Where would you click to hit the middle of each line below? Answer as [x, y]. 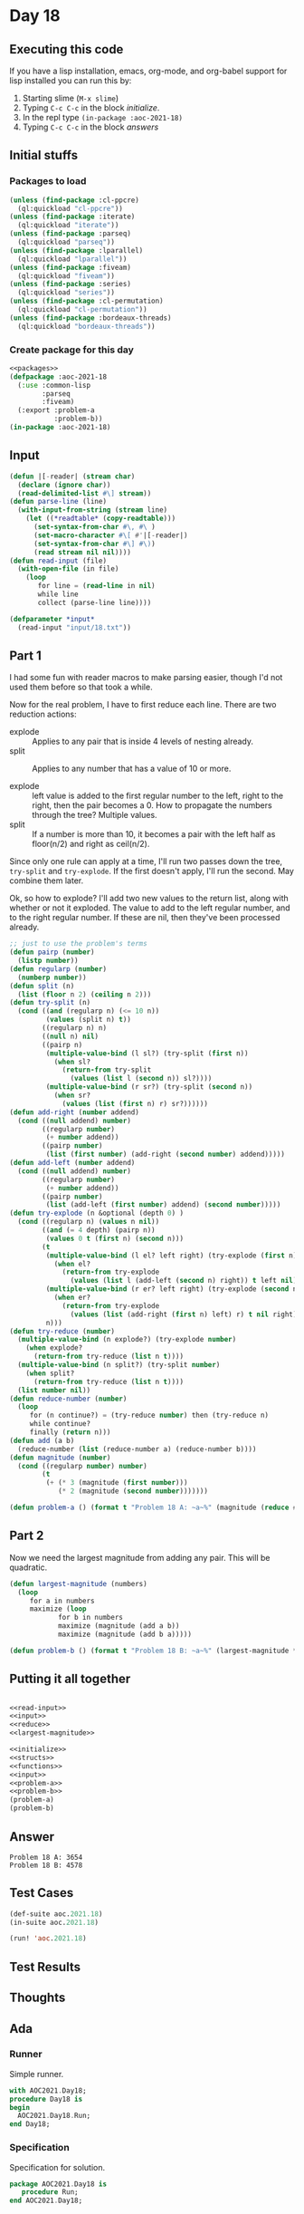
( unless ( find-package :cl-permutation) [87, 301]
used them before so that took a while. [81, 687]
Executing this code [66, 49]
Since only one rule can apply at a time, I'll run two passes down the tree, [146, 862]
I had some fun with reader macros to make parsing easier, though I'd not [146, 678]
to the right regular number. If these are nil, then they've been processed [145, 918]
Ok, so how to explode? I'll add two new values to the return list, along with [149, 899]
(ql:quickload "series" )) [66, 293]
